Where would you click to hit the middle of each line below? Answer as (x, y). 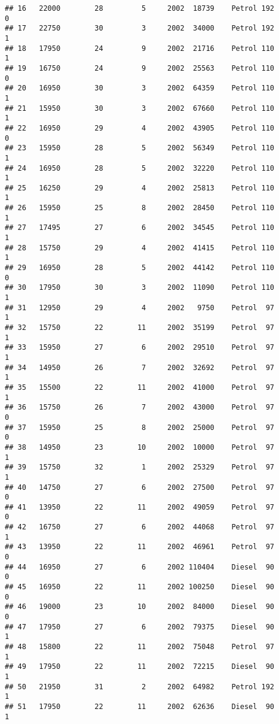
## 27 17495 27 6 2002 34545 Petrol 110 (140, 228)
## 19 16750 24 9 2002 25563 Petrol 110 (140, 68)
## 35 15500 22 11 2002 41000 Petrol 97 (140, 387)
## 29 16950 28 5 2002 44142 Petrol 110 (140, 268)
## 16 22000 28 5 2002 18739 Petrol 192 (140, 8)
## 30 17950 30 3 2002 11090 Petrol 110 (140, 288)
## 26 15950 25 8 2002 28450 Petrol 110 (140, 208)
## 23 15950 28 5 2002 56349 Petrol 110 (140, 148)
